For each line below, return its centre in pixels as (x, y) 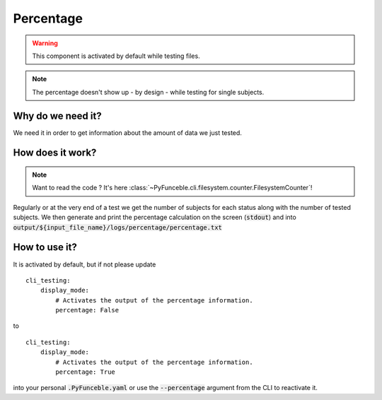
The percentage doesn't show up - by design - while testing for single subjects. (148, 92)
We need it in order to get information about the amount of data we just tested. (127, 133)
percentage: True (86, 372)
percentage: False (87, 310)
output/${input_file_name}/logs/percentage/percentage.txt (118, 227)
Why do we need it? (57, 116)
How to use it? (45, 247)
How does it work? (55, 153)
